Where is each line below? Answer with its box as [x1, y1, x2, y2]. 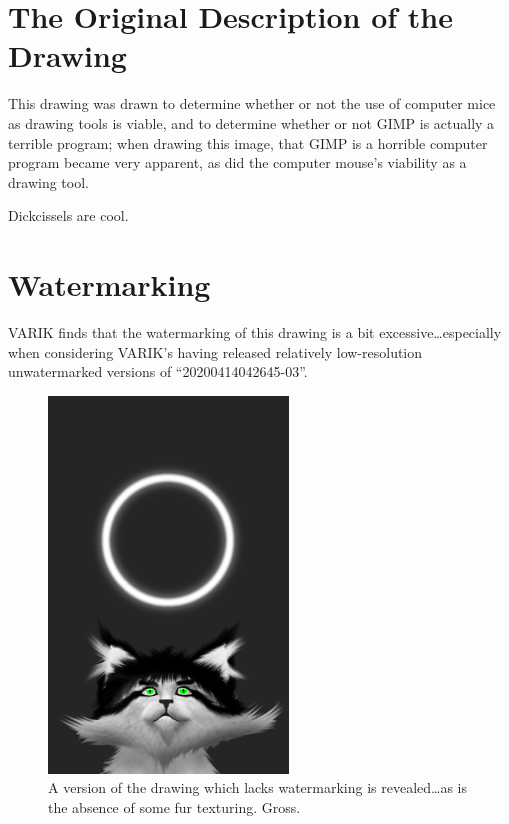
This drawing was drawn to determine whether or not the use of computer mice [8, 93, 496, 114]
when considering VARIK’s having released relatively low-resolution [8, 341, 423, 362]
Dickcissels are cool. [8, 205, 129, 226]
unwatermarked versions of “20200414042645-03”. [8, 361, 308, 382]
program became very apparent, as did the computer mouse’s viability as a [8, 152, 467, 173]
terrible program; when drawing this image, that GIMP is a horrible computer [8, 132, 488, 153]
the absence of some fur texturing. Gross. [48, 796, 301, 817]
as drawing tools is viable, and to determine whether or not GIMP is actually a [8, 112, 495, 133]
